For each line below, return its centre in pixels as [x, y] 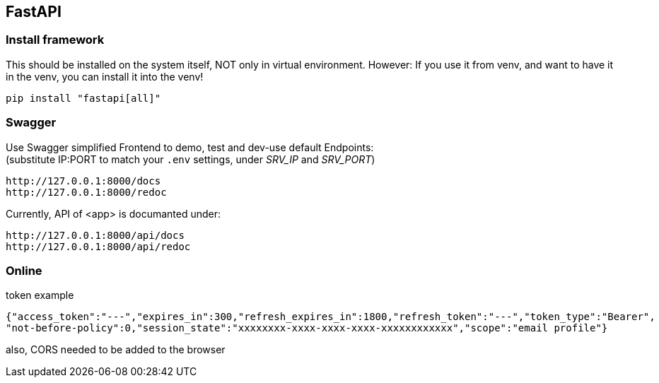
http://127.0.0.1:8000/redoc [86, 192]
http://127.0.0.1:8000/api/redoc [98, 246]
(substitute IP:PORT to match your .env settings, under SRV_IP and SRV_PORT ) [191, 159]
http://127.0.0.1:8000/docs [83, 181]
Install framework [55, 40]
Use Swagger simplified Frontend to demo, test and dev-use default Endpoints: [190, 147]
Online [24, 270]
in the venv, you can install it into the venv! [105, 76]
